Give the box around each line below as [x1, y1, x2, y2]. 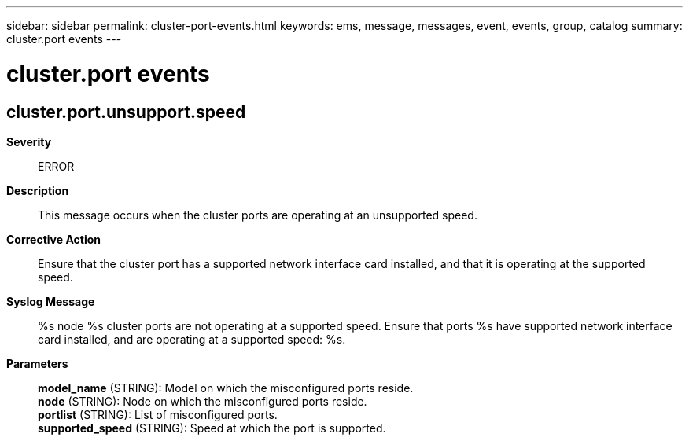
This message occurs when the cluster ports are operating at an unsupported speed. [38, 208, 477, 222]
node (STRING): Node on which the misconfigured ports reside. [38, 394, 367, 408]
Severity [6, 134, 52, 149]
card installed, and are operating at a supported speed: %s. [38, 332, 346, 346]
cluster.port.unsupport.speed [6, 101, 246, 122]
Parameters [6, 356, 68, 370]
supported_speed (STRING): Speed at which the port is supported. [38, 421, 386, 435]
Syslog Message [6, 294, 95, 308]
